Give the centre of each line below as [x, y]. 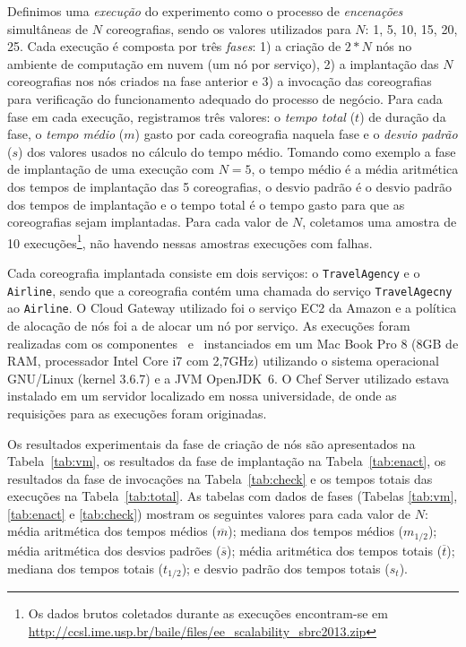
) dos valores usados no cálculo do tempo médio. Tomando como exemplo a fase [237, 151]
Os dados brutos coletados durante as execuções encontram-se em [208, 612]
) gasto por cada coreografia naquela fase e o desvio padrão [296, 134]
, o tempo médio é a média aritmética [355, 169]
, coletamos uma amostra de [380, 222]
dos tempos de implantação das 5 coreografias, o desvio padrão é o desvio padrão [230, 186]
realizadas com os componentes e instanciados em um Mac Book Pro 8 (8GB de [233, 343]
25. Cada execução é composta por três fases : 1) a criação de [174, 46]
